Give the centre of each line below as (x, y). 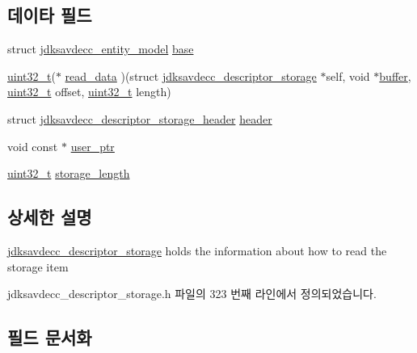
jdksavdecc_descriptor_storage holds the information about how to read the (197, 250)
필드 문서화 (50, 337)
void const (33, 146)
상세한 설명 (50, 217)
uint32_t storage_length (69, 173)
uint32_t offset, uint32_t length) (89, 92)
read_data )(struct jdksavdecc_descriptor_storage (191, 76)
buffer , (395, 76)
